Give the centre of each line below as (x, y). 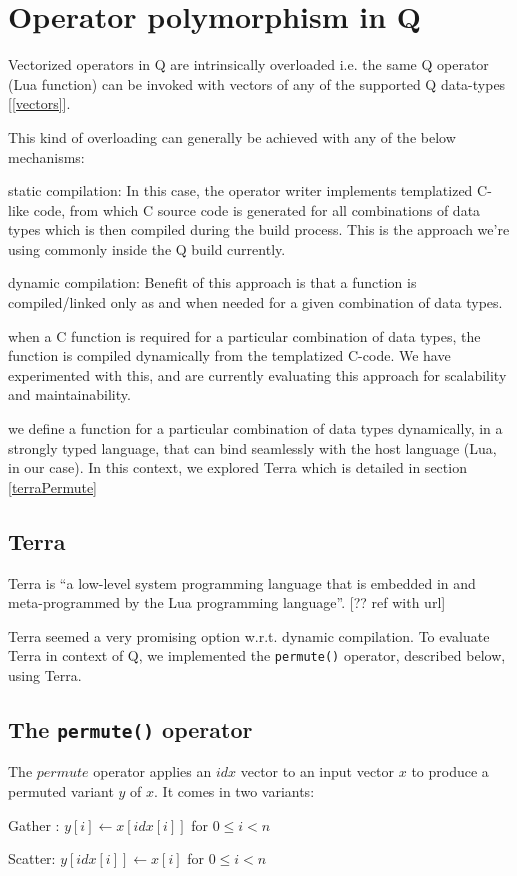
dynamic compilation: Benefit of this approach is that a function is (212, 282)
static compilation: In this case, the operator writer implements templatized (240, 190)
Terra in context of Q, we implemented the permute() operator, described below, (257, 655)
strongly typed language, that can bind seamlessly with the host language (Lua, (252, 447)
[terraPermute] (52, 486)
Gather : (34, 824)
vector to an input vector (317, 771)
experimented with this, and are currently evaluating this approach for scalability (257, 374)
